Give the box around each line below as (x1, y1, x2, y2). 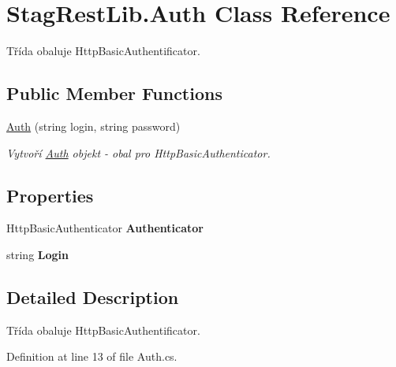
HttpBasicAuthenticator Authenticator (6, 220, 204, 236)
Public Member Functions (6, 81, 222, 106)
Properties (6, 183, 94, 207)
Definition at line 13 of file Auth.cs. (6, 348, 177, 365)
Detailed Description (6, 284, 179, 309)
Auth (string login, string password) (6, 117, 181, 134)
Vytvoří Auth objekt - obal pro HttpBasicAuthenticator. (6, 144, 271, 161)
